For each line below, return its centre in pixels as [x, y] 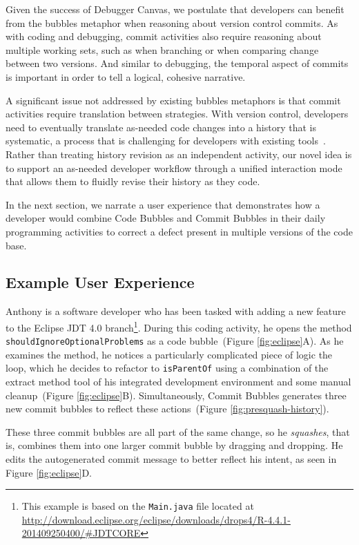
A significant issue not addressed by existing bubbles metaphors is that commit [173, 100]
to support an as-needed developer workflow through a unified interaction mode [174, 168]
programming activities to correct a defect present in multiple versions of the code [179, 231]
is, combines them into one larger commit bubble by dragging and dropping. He [174, 445]
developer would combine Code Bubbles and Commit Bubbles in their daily [166, 218]
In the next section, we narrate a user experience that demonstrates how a [163, 204]
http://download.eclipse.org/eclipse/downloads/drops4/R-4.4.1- [156, 519]
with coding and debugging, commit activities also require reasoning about [164, 36]
